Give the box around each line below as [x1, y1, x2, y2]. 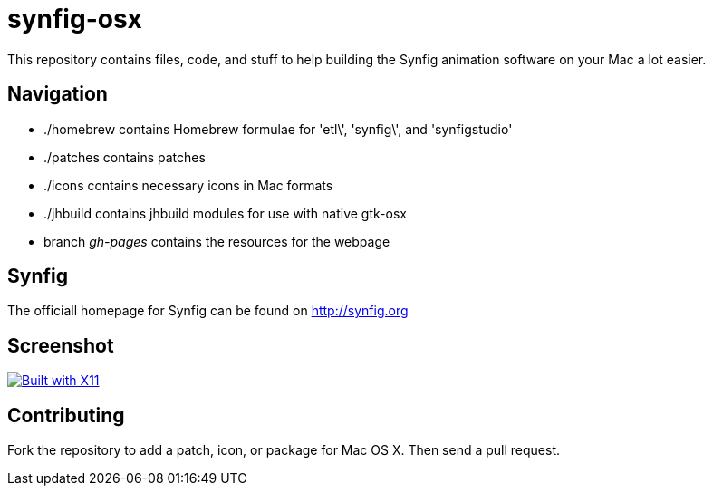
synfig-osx [7, 4, 142, 34]
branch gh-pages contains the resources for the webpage [43, 233, 390, 249]
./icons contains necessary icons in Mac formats [43, 177, 333, 193]
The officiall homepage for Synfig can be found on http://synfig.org [7, 303, 409, 319]
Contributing [7, 403, 125, 427]
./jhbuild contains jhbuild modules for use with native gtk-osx [43, 205, 407, 221]
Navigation [7, 82, 108, 106]
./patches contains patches [43, 149, 206, 165]
